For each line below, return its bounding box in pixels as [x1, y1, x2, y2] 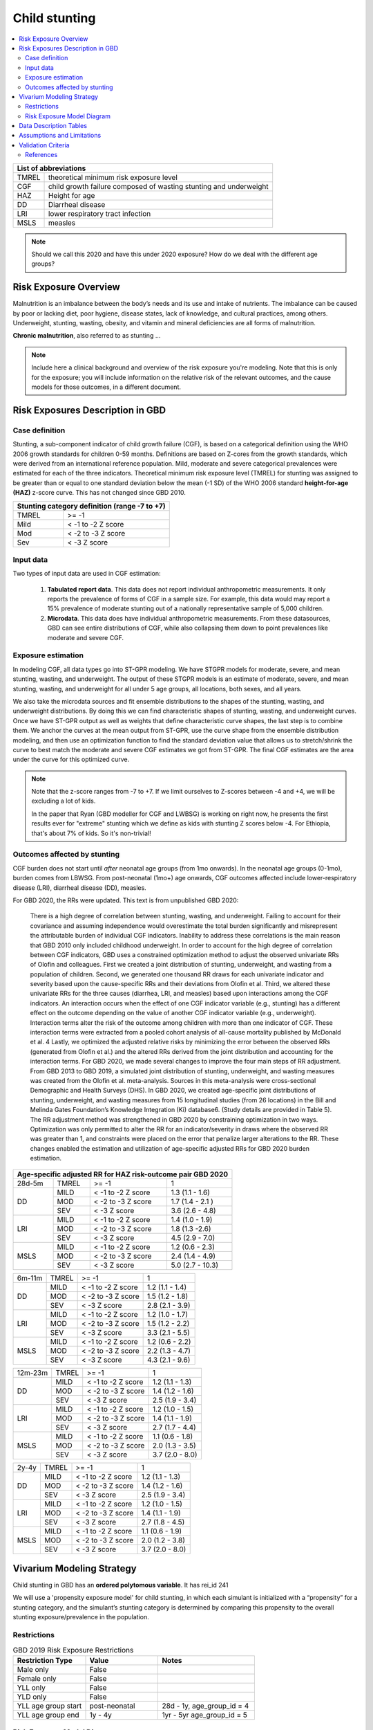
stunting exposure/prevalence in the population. [12, 1613, 150, 1621]
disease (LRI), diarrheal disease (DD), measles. [12, 883, 146, 892]
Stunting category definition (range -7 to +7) [17, 501, 166, 511]
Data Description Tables [19, 122, 88, 130]
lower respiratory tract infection [48, 208, 151, 218]
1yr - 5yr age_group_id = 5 [162, 1710, 248, 1720]
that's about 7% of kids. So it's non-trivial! [31, 829, 151, 837]
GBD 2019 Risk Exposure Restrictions [12, 1645, 134, 1655]
